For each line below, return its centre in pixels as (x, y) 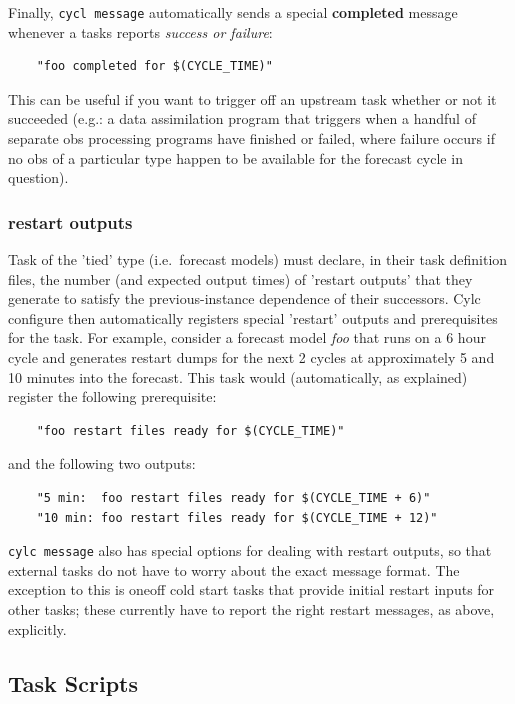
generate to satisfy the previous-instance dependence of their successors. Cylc (244, 298)
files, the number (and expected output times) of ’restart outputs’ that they (240, 278)
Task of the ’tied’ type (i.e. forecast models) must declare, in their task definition (258, 259)
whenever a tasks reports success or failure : (140, 31)
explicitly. (37, 628)
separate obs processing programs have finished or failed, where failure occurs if (251, 138)
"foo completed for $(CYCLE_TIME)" (154, 66)
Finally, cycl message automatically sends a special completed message (233, 12)
